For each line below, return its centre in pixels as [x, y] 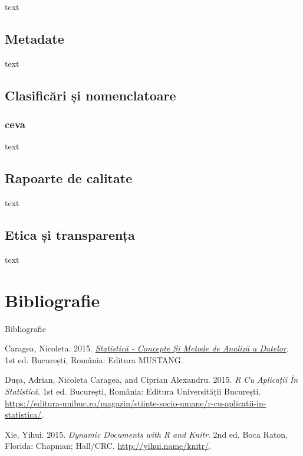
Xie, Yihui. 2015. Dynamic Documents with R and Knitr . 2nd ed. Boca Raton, [146, 434]
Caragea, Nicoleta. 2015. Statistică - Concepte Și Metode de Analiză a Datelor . [147, 348]
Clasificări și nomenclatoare [90, 95]
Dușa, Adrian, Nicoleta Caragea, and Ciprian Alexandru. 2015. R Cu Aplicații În [151, 380]
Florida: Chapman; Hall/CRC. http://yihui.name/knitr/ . [108, 446]
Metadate [34, 38]
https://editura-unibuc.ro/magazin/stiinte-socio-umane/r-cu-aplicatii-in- [136, 403]
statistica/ [23, 414]
